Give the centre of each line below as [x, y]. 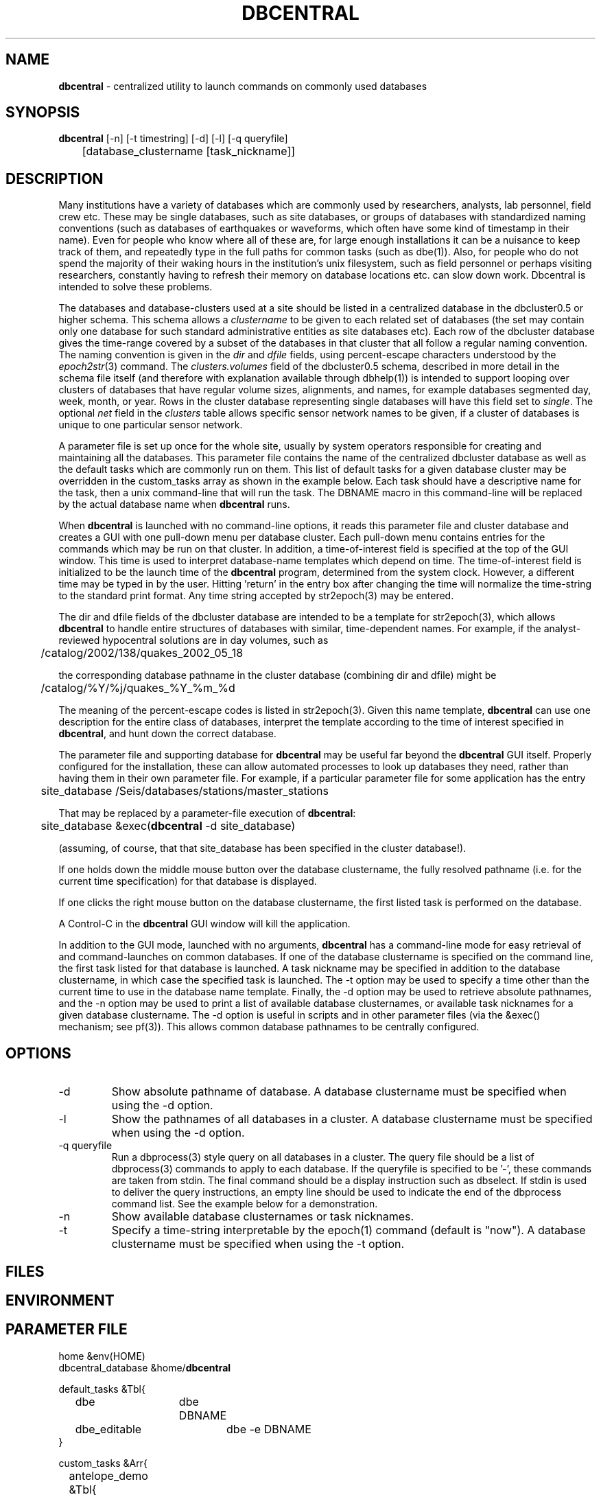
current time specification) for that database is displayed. [188, 881]
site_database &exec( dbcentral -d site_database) [168, 826]
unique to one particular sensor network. [151, 425]
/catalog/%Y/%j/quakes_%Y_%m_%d [138, 688]
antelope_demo [108, 1475]
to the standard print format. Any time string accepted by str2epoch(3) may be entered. [256, 596]
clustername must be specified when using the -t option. [258, 1244]
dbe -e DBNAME [269, 1429]
